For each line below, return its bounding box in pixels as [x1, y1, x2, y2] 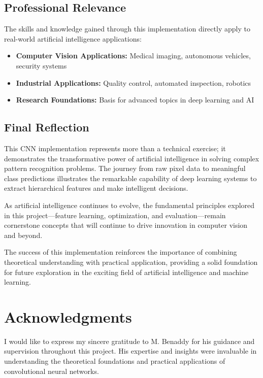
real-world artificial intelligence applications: [4, 33, 142, 44]
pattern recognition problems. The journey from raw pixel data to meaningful [4, 163, 246, 174]
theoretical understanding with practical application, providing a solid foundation [4, 256, 258, 267]
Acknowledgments [4, 306, 132, 327]
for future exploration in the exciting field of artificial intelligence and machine [4, 266, 249, 277]
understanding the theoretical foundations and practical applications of [4, 356, 225, 366]
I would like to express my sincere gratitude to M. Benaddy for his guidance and [4, 335, 255, 346]
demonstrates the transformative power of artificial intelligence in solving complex [4, 153, 259, 163]
